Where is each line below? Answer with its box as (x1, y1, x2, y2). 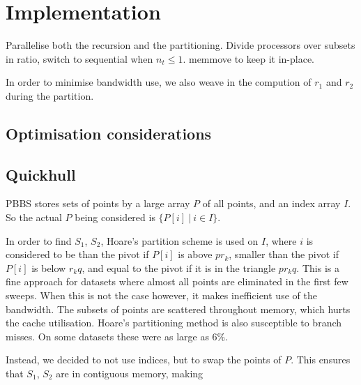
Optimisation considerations (6, 122, 212, 144)
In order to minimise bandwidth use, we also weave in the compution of (6, 75, 312, 89)
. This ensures (291, 352, 351, 367)
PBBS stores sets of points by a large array (6, 196, 190, 211)
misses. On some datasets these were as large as (6, 329, 209, 343)
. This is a (296, 260, 339, 275)
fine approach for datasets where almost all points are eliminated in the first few (6, 274, 348, 289)
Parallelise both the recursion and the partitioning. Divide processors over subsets (6, 38, 355, 52)
